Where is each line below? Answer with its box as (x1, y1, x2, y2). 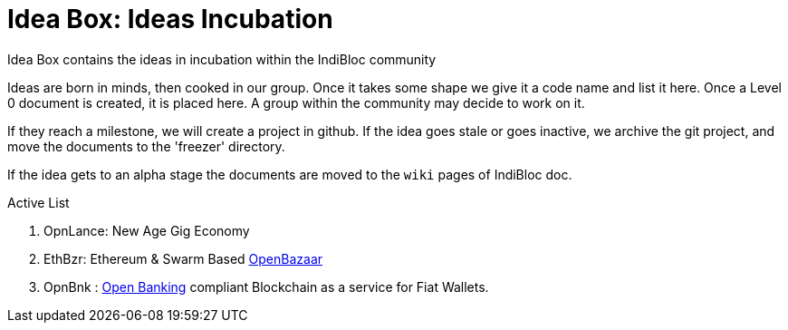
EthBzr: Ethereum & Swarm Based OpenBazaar (43, 250, 323, 267)
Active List (7, 194, 70, 210)
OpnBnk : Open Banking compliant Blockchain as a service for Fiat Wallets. (43, 278, 489, 295)
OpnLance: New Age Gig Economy (43, 222, 250, 238)
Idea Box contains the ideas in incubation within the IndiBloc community (7, 51, 437, 67)
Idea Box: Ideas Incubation (7, 4, 333, 34)
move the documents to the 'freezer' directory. (7, 138, 285, 154)
